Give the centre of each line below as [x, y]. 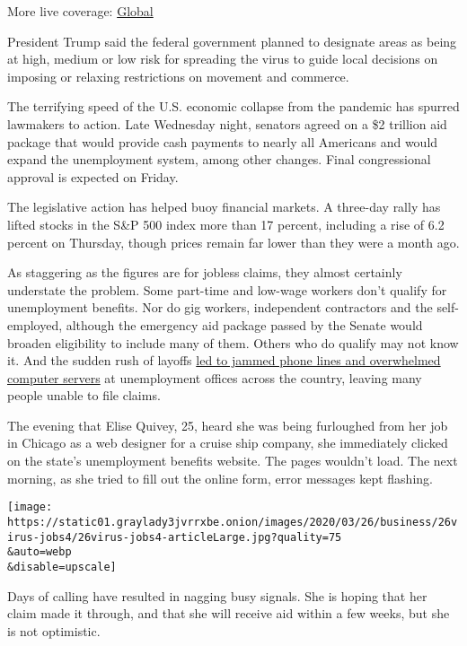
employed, [35, 324]
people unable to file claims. [84, 395]
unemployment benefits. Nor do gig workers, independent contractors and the [220, 307]
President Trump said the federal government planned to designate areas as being [232, 41]
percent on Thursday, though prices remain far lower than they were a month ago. [233, 242]
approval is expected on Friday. [93, 176]
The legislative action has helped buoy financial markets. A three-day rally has [224, 207]
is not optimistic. [54, 630]
